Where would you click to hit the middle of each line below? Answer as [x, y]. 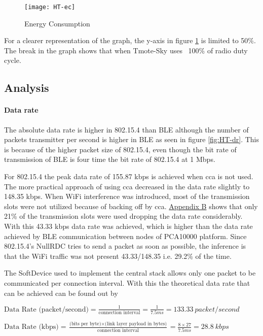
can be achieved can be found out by [61, 293]
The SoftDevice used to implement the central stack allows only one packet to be [130, 273]
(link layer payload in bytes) [136, 324]
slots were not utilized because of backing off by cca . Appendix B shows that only [131, 206]
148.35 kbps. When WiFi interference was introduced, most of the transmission [127, 196]
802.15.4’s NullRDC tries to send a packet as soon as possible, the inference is [125, 246]
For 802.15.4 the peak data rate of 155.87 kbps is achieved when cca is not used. [129, 176]
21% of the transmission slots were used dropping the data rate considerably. [123, 216]
